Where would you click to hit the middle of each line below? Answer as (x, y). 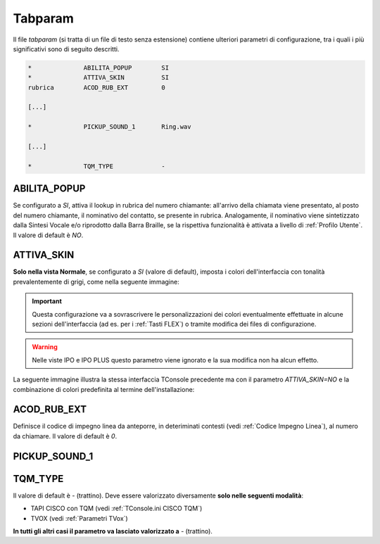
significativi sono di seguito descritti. (66, 49)
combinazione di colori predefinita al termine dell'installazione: (104, 389)
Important (47, 301)
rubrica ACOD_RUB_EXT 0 (96, 87)
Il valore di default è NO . (48, 235)
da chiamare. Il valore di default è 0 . (65, 436)
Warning (45, 347)
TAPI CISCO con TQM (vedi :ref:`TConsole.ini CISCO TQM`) (116, 508)
